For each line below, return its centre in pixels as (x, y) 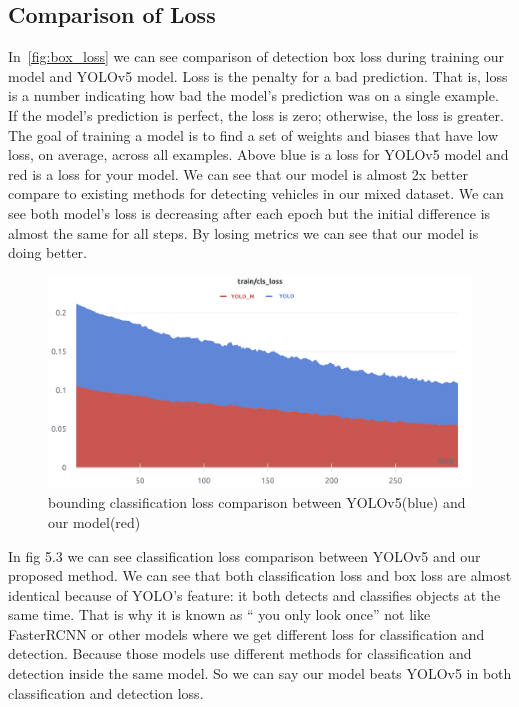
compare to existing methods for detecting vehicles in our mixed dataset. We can (256, 193)
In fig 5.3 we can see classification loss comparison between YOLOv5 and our (244, 555)
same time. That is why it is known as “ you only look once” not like (219, 614)
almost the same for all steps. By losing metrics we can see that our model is (243, 232)
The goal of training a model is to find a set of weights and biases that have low (253, 134)
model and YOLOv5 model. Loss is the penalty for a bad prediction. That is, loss (258, 75)
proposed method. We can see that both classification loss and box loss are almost (260, 575)
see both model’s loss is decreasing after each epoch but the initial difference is (249, 212)
